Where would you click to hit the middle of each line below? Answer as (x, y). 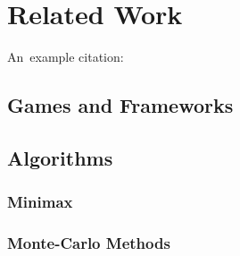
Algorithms (60, 157)
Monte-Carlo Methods (89, 243)
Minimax (40, 202)
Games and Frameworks (120, 105)
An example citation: (66, 57)
